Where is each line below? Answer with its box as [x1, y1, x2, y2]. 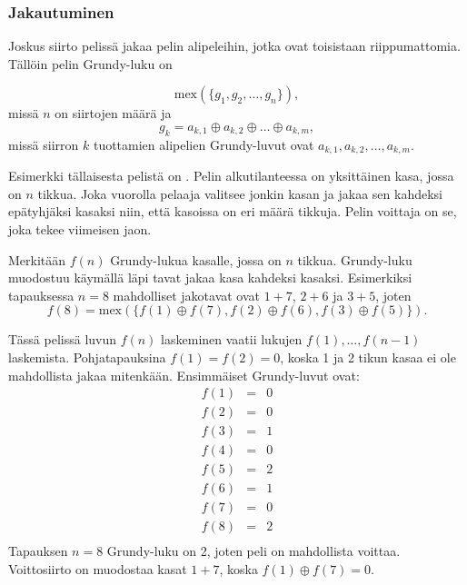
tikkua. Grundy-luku [297, 250, 412, 269]
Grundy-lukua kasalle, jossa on [110, 250, 282, 269]
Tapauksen [8, 541, 68, 560]
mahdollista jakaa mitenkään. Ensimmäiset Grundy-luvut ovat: [8, 365, 360, 384]
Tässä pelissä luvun [8, 330, 117, 349]
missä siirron [8, 134, 79, 154]
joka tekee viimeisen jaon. [8, 220, 152, 239]
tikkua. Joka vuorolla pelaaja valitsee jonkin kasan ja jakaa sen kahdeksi [37, 183, 442, 203]
